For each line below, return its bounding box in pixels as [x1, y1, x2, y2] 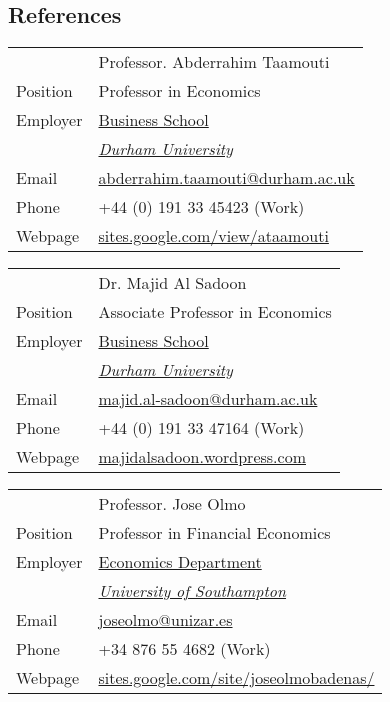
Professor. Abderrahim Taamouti [98, 50, 330, 74]
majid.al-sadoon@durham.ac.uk [98, 387, 318, 411]
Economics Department [98, 550, 262, 574]
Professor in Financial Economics [98, 521, 331, 545]
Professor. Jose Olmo [98, 492, 246, 516]
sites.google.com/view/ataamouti [98, 224, 329, 248]
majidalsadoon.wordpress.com [98, 445, 306, 469]
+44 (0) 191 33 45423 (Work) [98, 195, 305, 219]
